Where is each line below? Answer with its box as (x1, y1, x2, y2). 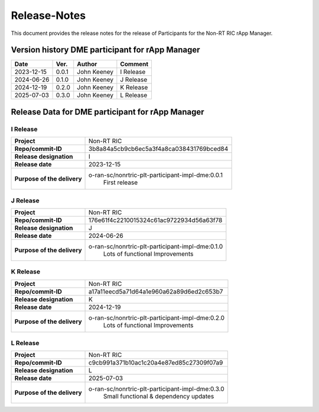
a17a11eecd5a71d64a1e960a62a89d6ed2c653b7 (89, 287, 223, 295)
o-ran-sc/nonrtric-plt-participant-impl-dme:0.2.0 (89, 314, 224, 322)
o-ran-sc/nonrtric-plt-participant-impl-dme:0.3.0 (89, 385, 224, 393)
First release (103, 178, 138, 186)
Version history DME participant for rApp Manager (11, 45, 200, 55)
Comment (120, 60, 149, 68)
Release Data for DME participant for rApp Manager (11, 107, 204, 117)
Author (77, 60, 97, 68)
